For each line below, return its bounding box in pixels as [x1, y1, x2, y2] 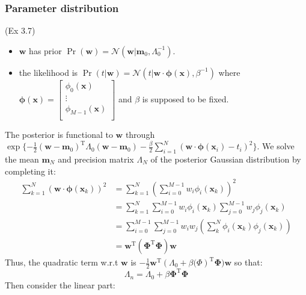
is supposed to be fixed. [142, 92, 229, 105]
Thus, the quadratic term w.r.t [5, 256, 118, 269]
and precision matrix [58, 152, 134, 165]
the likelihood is [19, 66, 78, 78]
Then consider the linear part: [5, 278, 115, 291]
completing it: [5, 164, 56, 177]
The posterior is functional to [5, 128, 113, 140]
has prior [29, 44, 62, 57]
